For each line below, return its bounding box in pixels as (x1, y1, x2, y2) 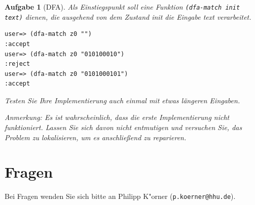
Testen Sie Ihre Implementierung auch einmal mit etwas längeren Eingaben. (5, 95, 240, 105)
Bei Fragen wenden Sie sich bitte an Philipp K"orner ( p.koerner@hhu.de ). (5, 191, 236, 201)
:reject (5, 60, 30, 68)
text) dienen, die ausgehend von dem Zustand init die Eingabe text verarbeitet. (5, 11, 251, 22)
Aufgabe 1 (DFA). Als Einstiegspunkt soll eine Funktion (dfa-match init (5, 2, 240, 12)
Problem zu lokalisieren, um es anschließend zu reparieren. (5, 132, 187, 142)
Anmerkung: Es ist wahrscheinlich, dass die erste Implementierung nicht (5, 112, 230, 122)
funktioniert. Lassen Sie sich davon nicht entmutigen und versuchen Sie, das (5, 122, 242, 133)
